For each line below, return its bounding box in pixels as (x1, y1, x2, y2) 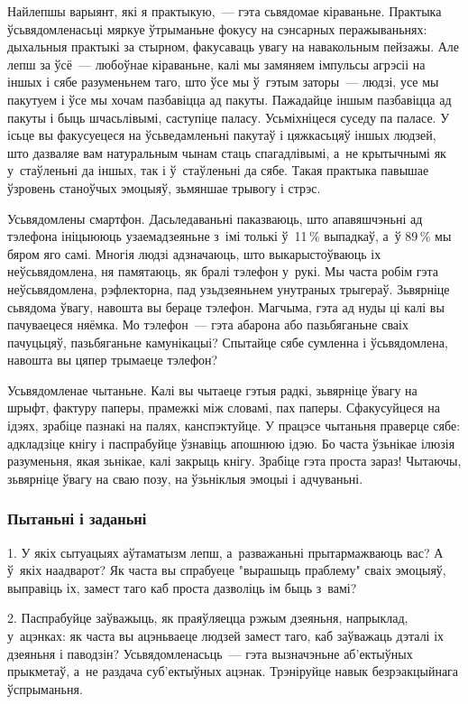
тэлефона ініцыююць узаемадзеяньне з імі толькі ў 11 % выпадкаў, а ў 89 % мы (7, 227, 452, 245)
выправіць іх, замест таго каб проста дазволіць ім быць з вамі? (7, 578, 357, 597)
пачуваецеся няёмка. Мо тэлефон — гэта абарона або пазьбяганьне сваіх (7, 315, 408, 334)
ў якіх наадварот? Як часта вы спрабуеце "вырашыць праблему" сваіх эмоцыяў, (7, 560, 446, 579)
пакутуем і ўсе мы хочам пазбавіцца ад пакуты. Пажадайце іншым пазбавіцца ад (7, 89, 452, 108)
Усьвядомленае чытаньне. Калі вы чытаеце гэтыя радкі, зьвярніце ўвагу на (7, 380, 418, 399)
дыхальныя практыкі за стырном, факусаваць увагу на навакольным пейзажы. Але (7, 37, 460, 56)
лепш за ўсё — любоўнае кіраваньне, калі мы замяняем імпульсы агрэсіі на (7, 54, 426, 73)
